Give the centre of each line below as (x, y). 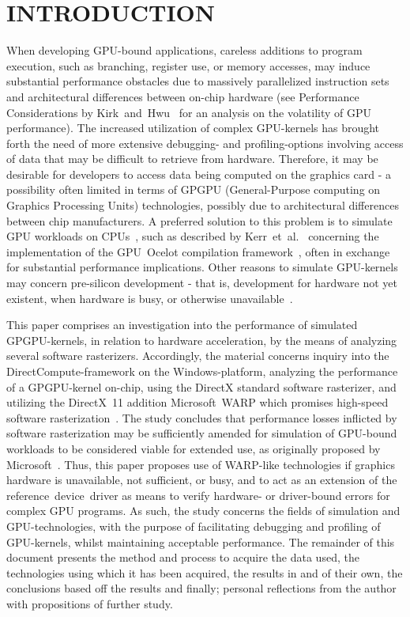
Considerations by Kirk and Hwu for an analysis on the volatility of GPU (189, 112)
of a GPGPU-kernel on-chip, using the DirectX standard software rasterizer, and (201, 386)
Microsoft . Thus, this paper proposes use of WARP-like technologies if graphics (201, 464)
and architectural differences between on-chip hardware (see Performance (183, 96)
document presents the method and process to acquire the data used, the (183, 557)
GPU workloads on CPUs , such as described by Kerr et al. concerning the (193, 236)
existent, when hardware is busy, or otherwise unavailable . (150, 298)
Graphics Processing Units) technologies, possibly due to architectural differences (203, 205)
